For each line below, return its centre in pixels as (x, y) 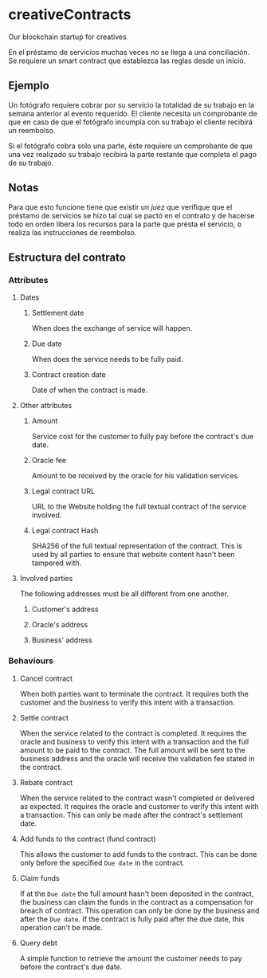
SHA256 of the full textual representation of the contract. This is (137, 546)
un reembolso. (32, 130)
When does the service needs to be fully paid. (107, 359)
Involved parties (46, 579)
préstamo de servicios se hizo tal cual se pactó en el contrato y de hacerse (132, 215)
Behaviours (31, 661)
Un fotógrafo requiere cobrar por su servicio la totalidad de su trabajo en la (132, 104)
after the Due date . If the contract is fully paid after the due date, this (132, 919)
